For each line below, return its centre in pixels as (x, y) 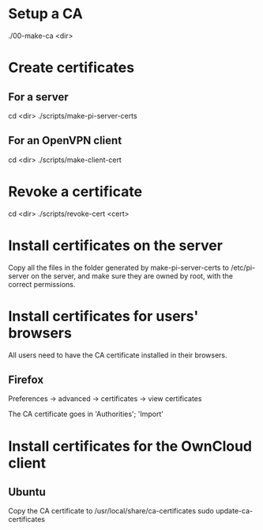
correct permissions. (42, 284)
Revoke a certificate (75, 191)
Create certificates (71, 68)
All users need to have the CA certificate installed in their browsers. (118, 355)
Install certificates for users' (103, 316)
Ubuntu (27, 492)
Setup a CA (45, 14)
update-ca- (235, 511)
